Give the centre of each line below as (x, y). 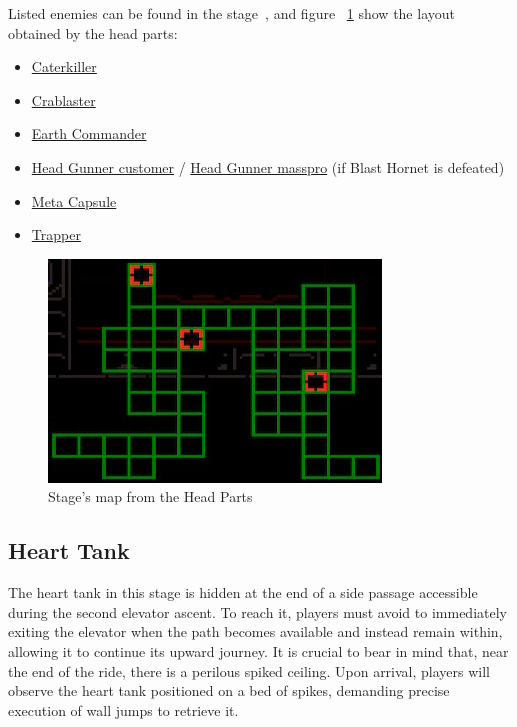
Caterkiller (64, 66)
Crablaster (63, 99)
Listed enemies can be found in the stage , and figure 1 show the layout (231, 13)
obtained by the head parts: (93, 32)
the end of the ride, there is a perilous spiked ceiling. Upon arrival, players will (249, 670)
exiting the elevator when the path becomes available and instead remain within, (255, 631)
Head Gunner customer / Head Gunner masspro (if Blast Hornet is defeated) (268, 166)
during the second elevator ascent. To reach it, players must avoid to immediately (257, 611)
